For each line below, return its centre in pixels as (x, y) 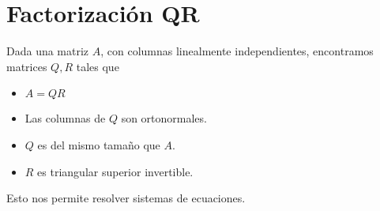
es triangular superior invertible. (115, 171)
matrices (27, 66)
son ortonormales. (164, 118)
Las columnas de (65, 118)
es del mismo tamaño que (99, 144)
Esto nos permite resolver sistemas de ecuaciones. (126, 198)
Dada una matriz (48, 51)
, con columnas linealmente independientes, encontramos (237, 51)
